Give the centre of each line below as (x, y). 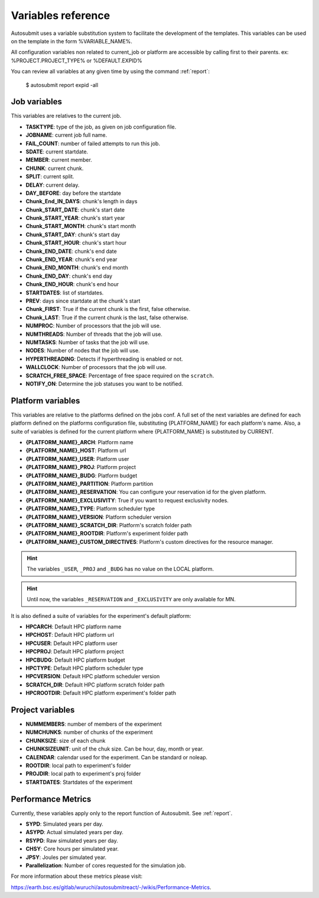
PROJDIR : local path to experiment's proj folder (83, 774)
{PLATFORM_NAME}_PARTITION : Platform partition (89, 483)
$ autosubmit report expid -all (62, 85)
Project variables (43, 710)
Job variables (36, 102)
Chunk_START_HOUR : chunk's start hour (76, 243)
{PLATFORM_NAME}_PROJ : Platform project (81, 467)
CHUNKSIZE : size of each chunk (66, 740)
